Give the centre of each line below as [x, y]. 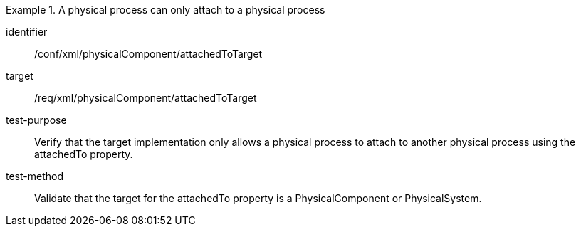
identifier [27, 32]
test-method [35, 176]
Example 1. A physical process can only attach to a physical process [166, 10]
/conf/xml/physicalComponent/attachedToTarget [148, 54]
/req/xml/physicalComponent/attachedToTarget [146, 98]
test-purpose [36, 120]
